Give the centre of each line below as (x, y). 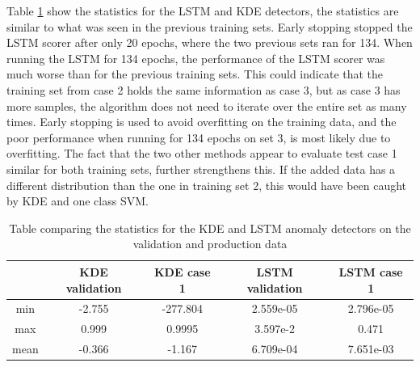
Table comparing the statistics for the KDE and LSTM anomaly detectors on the (210, 228)
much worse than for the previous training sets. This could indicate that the (195, 74)
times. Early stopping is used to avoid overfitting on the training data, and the (202, 122)
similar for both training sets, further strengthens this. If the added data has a (201, 169)
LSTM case (371, 271)
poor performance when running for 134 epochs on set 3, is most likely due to (199, 137)
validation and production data (210, 244)
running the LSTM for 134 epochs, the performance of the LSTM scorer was (196, 58)
